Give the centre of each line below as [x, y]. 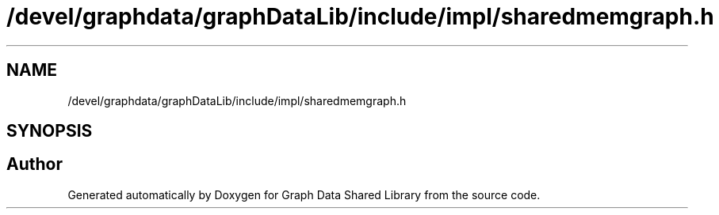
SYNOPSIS [50, 131]
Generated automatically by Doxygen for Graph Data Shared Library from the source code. [304, 194]
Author [34, 164]
